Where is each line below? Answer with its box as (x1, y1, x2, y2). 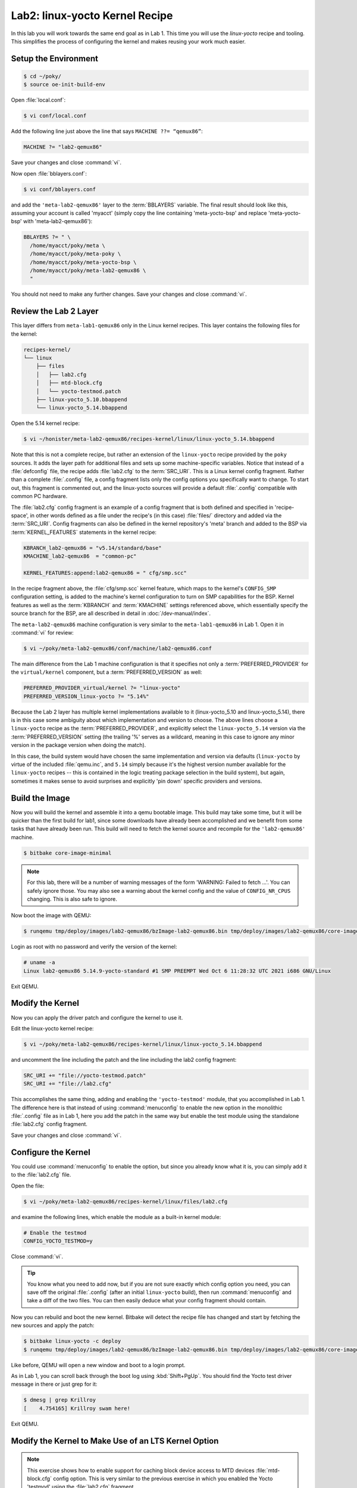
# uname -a (23, 959, 55, 966)
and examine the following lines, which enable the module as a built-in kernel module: (11, 1213, 221, 1220)
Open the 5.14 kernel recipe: (11, 420, 80, 427)
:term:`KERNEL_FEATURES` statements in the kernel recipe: (11, 529, 157, 536)
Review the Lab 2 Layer (11, 307, 99, 317)
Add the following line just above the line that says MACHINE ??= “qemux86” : (11, 128, 203, 135)
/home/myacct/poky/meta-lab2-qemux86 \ (30, 267, 146, 274)
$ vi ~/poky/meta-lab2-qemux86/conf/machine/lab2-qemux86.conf (23, 645, 212, 652)
